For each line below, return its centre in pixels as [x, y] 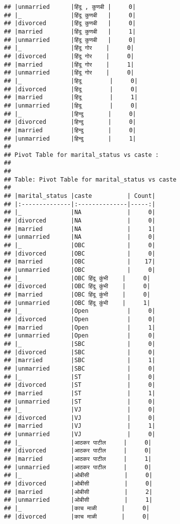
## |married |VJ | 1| [80, 426]
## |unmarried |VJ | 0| [80, 434]
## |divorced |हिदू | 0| [71, 89]
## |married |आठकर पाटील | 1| [78, 459]
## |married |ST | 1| [80, 393]
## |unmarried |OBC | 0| [80, 270]
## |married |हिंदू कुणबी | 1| [70, 31]
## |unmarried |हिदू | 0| [71, 105]
